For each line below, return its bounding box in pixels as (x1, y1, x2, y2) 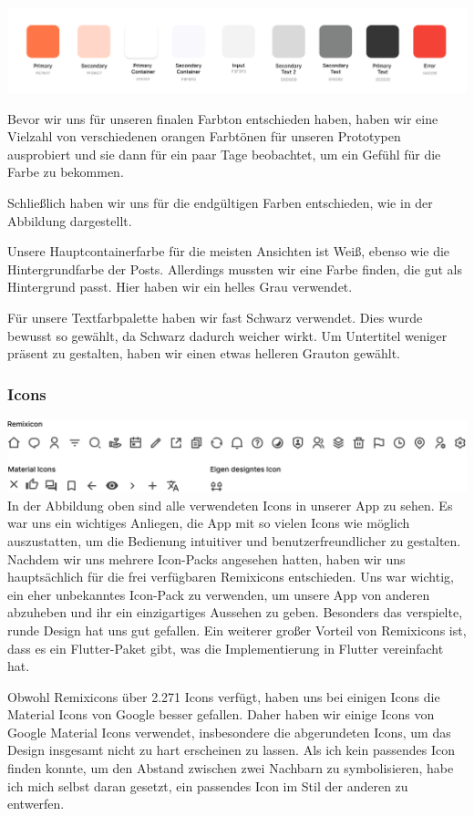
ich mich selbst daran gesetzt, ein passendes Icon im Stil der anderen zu (7, 776, 408, 795)
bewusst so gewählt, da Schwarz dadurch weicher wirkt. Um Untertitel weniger (7, 325, 448, 345)
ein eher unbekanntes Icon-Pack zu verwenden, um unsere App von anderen (7, 584, 430, 604)
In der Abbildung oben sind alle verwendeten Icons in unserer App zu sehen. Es (7, 495, 453, 514)
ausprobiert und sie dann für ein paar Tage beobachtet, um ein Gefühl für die (7, 144, 441, 163)
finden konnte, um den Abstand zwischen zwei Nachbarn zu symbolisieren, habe (7, 759, 454, 778)
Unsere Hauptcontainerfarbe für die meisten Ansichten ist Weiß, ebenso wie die (7, 242, 450, 261)
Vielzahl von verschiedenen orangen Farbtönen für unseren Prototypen (7, 127, 401, 146)
